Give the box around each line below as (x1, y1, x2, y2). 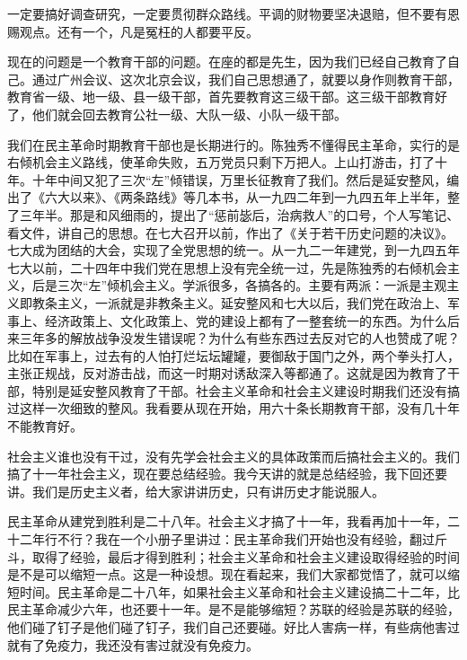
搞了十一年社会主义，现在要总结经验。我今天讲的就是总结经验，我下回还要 (7, 464, 447, 483)
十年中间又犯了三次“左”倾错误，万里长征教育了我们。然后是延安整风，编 (31, 170, 460, 189)
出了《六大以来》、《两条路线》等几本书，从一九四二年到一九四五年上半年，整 (7, 188, 460, 207)
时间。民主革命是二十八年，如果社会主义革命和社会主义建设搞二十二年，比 (19, 582, 460, 601)
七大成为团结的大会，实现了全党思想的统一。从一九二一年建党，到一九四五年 (7, 241, 460, 260)
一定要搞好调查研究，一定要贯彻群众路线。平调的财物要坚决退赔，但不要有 (7, 4, 447, 22)
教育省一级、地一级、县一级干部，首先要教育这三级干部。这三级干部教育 (7, 87, 435, 106)
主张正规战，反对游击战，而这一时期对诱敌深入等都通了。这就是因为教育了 (7, 364, 447, 383)
